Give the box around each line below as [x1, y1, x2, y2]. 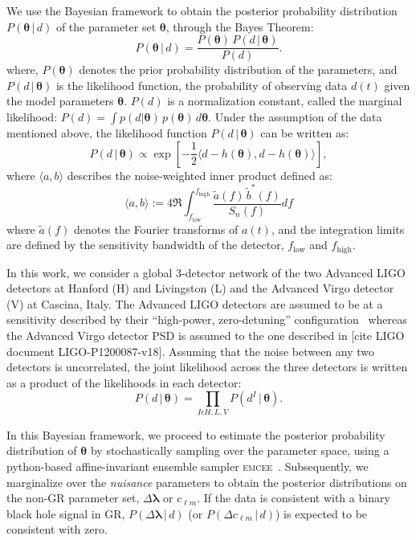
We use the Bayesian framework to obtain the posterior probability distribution [6, 2, 398, 18]
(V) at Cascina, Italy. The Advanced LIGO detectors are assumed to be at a [6, 295, 383, 312]
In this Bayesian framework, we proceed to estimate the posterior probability [6, 426, 385, 443]
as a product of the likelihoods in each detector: [6, 374, 242, 391]
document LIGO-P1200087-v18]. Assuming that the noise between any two [6, 342, 375, 359]
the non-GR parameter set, [6, 489, 140, 506]
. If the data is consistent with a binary [197, 489, 390, 506]
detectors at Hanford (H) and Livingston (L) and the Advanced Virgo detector [6, 280, 394, 297]
